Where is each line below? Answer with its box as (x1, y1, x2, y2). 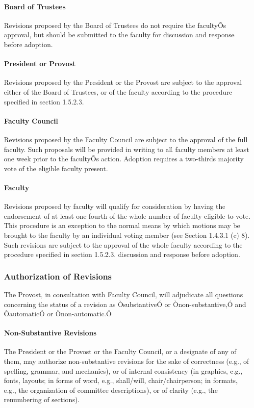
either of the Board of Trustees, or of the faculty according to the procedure (4, 86, 232, 97)
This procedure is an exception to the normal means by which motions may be (4, 220, 240, 230)
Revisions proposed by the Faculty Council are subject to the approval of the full (4, 134, 248, 144)
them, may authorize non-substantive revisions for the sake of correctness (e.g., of (4, 356, 249, 366)
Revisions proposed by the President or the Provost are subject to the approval (4, 77, 242, 87)
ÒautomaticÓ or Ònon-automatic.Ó (4, 308, 112, 319)
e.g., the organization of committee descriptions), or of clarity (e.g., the (4, 384, 218, 395)
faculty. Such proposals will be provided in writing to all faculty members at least (4, 144, 249, 154)
